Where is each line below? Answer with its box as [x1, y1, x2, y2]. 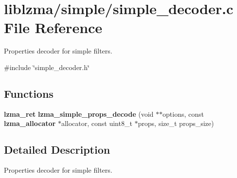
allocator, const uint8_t [61, 118, 132, 128]
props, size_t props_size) [138, 118, 214, 128]
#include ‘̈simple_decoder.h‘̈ [4, 62, 90, 72]
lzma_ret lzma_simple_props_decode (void [4, 108, 154, 119]
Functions [4, 86, 54, 101]
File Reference [4, 18, 103, 37]
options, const [163, 108, 204, 119]
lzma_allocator [4, 118, 56, 128]
